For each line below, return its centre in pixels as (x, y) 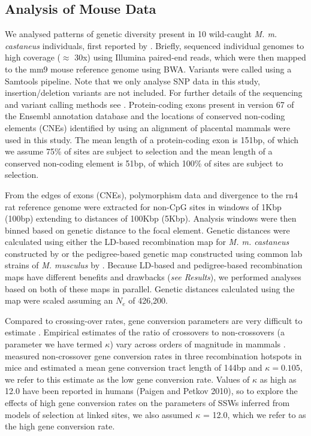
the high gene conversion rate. (60, 426)
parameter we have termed (54, 344)
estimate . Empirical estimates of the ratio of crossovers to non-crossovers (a (145, 332)
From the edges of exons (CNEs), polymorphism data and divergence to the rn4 (151, 194)
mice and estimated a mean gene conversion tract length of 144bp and (134, 367)
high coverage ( (33, 57)
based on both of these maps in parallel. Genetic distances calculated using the (150, 288)
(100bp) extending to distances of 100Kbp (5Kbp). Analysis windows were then (151, 218)
